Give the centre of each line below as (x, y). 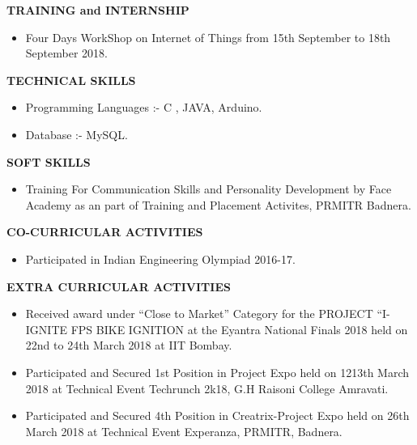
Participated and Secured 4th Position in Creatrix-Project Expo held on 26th (217, 415)
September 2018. (66, 53)
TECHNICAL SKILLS (71, 80)
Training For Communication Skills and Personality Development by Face (208, 189)
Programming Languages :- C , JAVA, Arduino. (144, 107)
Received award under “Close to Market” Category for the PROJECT (199, 314)
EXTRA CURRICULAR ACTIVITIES (119, 286)
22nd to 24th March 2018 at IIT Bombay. (129, 345)
